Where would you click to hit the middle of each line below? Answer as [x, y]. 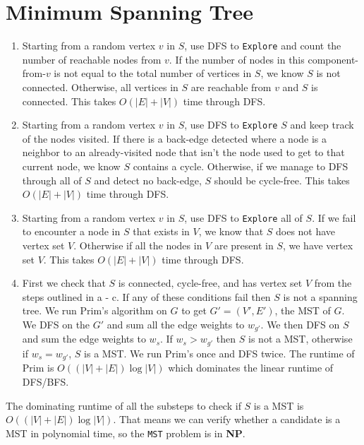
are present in [244, 245]
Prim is [38, 368]
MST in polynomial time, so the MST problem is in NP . [126, 433]
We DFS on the [56, 324]
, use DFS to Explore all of [243, 217]
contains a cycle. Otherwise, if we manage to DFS [241, 166]
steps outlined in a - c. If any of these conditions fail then [146, 296]
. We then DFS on [300, 324]
